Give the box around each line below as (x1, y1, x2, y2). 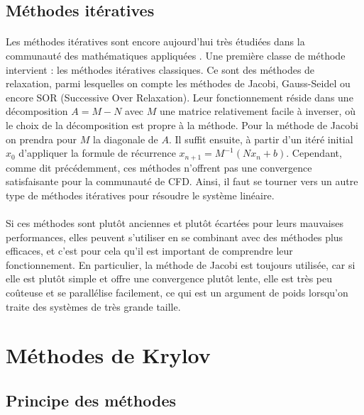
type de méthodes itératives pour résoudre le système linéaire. (6, 187, 275, 202)
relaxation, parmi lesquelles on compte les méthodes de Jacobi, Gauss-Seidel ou (6, 76, 351, 91)
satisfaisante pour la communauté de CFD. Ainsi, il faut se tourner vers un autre (6, 174, 358, 189)
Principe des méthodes (6, 389, 177, 411)
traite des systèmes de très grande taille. (6, 299, 181, 314)
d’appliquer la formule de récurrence (18, 145, 176, 160)
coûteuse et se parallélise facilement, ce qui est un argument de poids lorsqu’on (6, 284, 348, 299)
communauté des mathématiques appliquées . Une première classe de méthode (6, 48, 346, 62)
